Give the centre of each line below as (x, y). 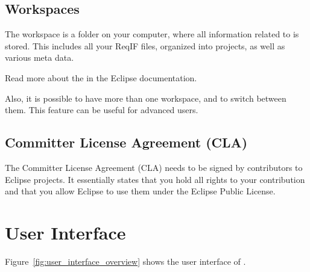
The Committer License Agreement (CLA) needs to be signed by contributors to (154, 167)
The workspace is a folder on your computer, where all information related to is (152, 34)
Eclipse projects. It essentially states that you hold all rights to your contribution (155, 179)
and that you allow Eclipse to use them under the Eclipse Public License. (140, 191)
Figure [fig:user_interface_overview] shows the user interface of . (125, 261)
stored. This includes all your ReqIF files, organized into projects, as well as (145, 45)
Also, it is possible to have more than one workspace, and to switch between (146, 98)
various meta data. (40, 57)
